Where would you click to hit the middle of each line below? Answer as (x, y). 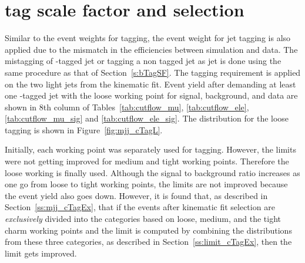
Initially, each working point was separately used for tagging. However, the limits (150, 149)
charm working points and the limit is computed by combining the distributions (148, 230)
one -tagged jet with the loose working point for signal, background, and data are (151, 95)
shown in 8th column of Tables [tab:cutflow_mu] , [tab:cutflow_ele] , (127, 107)
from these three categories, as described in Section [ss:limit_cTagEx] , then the (148, 242)
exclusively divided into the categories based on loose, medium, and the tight (143, 219)
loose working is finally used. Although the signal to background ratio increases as (152, 172)
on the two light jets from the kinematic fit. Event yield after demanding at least (150, 84)
